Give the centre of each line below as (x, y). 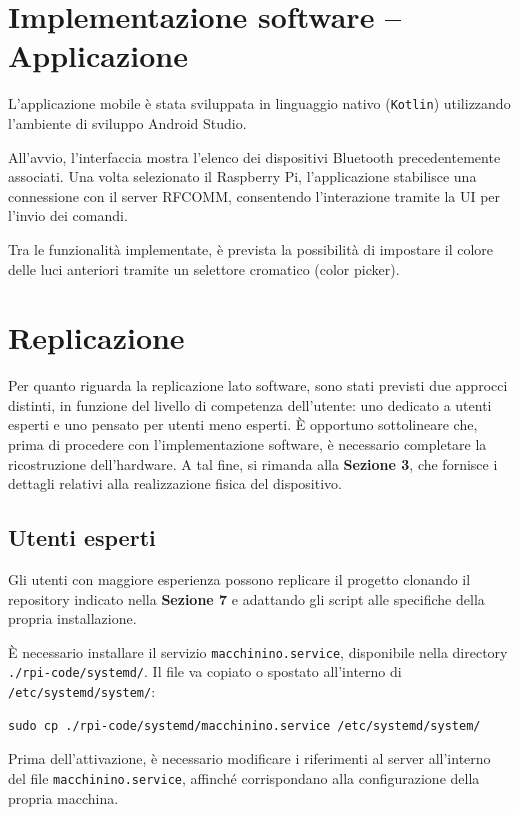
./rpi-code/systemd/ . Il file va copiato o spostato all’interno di (205, 671)
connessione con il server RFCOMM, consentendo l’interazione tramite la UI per (254, 195)
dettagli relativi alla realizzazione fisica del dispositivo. (175, 483)
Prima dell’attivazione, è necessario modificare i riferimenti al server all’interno (249, 758)
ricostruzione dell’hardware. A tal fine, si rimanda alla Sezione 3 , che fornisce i (253, 463)
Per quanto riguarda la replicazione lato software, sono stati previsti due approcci (258, 385)
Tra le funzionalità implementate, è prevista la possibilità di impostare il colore (251, 248)
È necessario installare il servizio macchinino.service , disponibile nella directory (258, 651)
